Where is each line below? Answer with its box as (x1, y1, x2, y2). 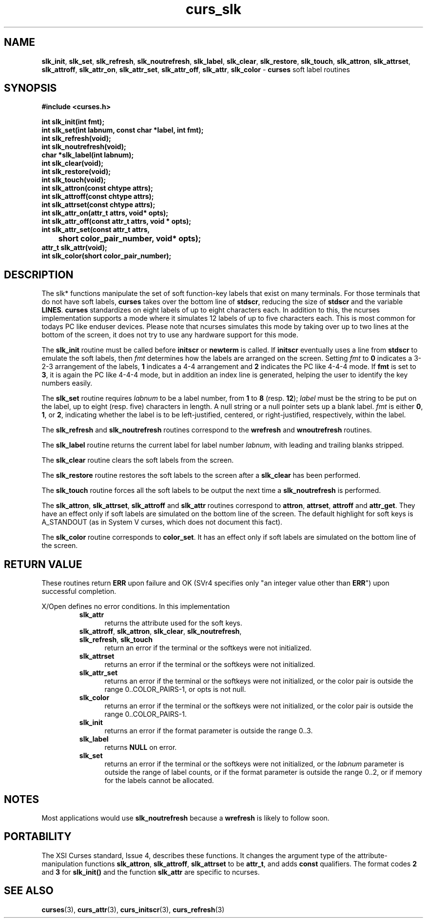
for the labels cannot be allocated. (104, 776, 214, 785)
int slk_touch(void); (41, 176, 106, 184)
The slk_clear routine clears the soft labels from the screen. (41, 456, 234, 465)
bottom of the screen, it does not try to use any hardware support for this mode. (41, 331, 298, 339)
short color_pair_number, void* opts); (58, 234, 201, 244)
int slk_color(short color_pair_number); (41, 252, 172, 260)
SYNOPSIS (4, 82, 57, 95)
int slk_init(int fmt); (41, 118, 105, 126)
